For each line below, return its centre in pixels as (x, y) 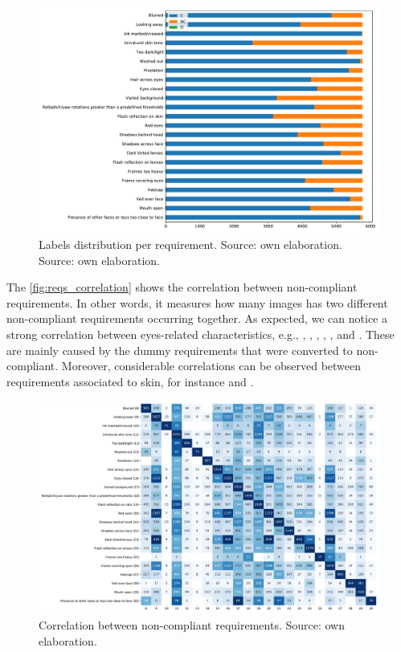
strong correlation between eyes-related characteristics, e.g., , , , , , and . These (200, 334)
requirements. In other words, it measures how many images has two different (197, 302)
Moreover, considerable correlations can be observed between (211, 366)
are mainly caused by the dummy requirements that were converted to (180, 350)
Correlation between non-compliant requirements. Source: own (192, 624)
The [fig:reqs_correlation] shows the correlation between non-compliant (182, 287)
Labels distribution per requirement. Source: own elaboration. (190, 244)
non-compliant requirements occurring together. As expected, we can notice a (197, 318)
